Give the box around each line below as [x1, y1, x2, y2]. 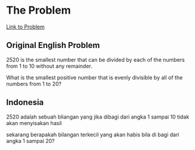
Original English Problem [6, 40, 100, 50]
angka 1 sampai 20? [6, 137, 55, 144]
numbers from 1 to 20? [6, 80, 61, 87]
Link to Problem [6, 23, 45, 30]
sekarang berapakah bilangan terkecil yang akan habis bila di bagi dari [6, 131, 179, 138]
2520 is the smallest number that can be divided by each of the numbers [6, 56, 185, 63]
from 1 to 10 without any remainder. [6, 62, 92, 69]
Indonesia [6, 97, 44, 107]
